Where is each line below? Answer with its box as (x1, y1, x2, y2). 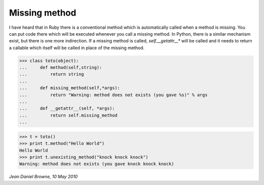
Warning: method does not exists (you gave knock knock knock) (19, 161, 175, 167)
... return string (19, 71, 84, 77)
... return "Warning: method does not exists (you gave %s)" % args (19, 92, 208, 98)
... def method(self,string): (19, 65, 102, 70)
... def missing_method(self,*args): (19, 85, 120, 91)
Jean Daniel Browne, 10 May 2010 (9, 174, 78, 180)
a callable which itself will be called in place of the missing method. (9, 44, 145, 51)
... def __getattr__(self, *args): (19, 105, 115, 111)
